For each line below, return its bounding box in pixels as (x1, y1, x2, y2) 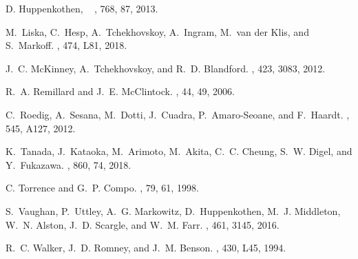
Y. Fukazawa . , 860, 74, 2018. (6, 157, 131, 172)
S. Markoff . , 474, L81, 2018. (6, 38, 127, 52)
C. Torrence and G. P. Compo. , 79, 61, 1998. (6, 180, 199, 195)
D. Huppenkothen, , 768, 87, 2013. (6, 1, 158, 15)
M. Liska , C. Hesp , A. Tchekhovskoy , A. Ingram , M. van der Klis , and (6, 24, 309, 39)
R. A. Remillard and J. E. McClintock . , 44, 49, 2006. (6, 84, 235, 99)
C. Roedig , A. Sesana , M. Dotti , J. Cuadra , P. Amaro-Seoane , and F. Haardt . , (6, 107, 350, 121)
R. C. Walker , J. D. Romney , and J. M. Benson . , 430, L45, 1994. (6, 240, 286, 255)
